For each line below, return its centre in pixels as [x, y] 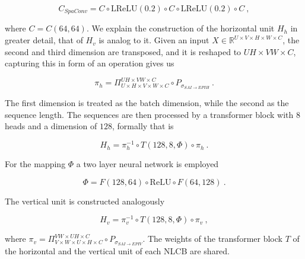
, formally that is [143, 126]
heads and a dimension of [51, 126]
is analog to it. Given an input [154, 40]
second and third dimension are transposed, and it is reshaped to [123, 51]
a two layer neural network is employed [147, 164]
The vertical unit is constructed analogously [85, 201]
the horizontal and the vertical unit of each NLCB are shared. [117, 251]
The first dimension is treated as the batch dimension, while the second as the [147, 103]
